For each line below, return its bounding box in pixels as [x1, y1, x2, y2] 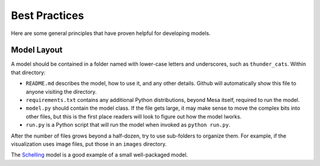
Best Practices [11, 9, 84, 22]
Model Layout [11, 45, 63, 55]
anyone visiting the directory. [25, 88, 97, 95]
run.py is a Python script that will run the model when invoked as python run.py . [25, 122, 231, 129]
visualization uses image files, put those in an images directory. [11, 140, 167, 148]
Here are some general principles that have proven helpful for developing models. [11, 30, 211, 37]
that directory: [11, 69, 46, 76]
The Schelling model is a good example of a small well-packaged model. [11, 151, 188, 158]
